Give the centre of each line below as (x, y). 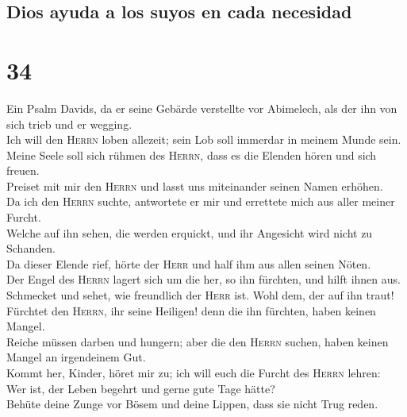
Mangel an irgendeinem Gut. (76, 357)
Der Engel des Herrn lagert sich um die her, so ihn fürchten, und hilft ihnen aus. (203, 279)
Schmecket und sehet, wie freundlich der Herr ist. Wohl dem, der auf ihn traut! (200, 295)
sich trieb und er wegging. (69, 124)
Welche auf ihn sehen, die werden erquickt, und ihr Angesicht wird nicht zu (190, 232)
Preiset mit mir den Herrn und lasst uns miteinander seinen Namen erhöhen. (195, 185)
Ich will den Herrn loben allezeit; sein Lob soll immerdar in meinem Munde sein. (204, 139)
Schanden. (31, 248)
